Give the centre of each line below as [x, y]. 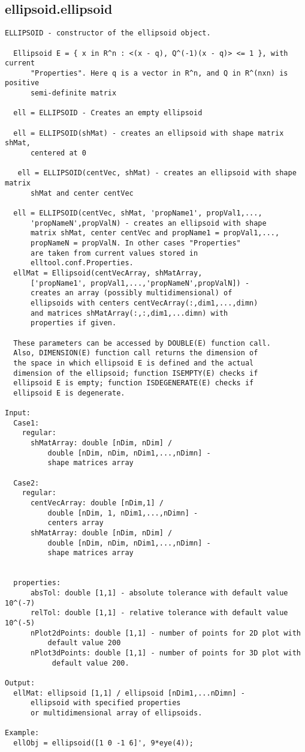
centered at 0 [58, 153]
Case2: [26, 483]
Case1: [26, 423]
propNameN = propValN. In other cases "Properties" [135, 243]
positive [22, 83]
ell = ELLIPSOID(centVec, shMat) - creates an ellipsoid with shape [157, 173]
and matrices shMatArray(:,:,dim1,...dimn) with [129, 313]
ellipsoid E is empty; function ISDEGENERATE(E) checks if [134, 383]
